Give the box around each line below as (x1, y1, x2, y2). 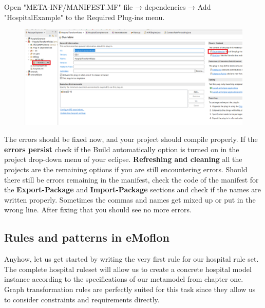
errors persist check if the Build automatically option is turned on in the (4, 143, 239, 154)
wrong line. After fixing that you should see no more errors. (4, 204, 192, 215)
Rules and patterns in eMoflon (4, 229, 169, 245)
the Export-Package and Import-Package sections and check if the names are (4, 184, 261, 195)
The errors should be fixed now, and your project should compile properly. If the (4, 134, 258, 144)
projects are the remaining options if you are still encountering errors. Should (4, 164, 248, 175)
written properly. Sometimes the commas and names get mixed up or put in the (4, 194, 256, 205)
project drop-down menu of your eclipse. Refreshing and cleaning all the (4, 154, 242, 165)
